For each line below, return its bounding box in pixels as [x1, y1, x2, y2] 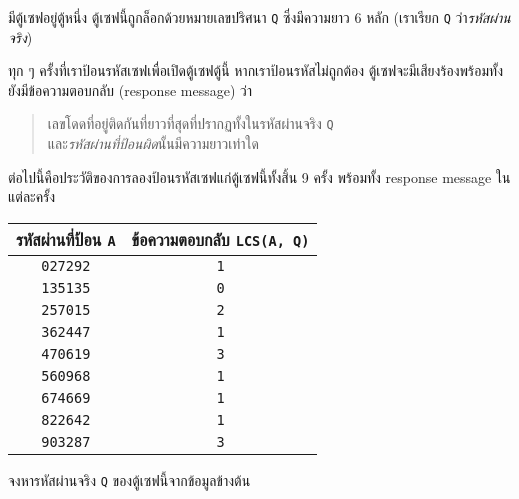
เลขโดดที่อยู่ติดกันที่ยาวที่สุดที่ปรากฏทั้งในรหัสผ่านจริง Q [47, 113, 334, 134]
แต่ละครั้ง [8, 186, 56, 207]
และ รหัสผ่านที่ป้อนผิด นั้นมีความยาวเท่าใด [47, 133, 259, 154]
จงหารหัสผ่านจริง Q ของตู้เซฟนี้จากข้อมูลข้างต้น [8, 469, 251, 490]
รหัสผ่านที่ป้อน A [16, 227, 116, 251]
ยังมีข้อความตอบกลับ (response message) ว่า [8, 79, 253, 100]
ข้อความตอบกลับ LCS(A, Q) [131, 227, 310, 251]
